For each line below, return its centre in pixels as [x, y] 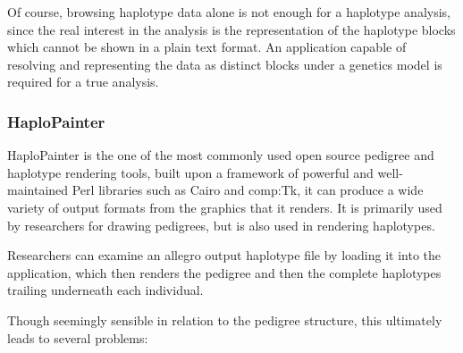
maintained [38, 190]
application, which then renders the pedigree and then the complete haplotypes [224, 272]
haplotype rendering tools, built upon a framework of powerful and [190, 172]
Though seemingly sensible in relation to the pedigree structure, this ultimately [225, 319]
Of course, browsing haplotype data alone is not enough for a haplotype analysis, [229, 12]
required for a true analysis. [83, 82]
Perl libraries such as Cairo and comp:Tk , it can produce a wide [248, 190]
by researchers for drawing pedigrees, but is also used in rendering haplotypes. [221, 225]
